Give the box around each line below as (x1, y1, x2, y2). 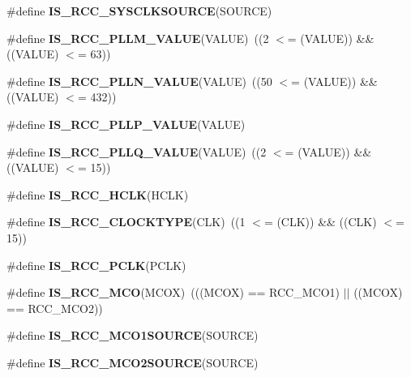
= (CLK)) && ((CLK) (263, 213, 377, 230)
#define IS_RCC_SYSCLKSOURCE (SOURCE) (6, 2, 272, 19)
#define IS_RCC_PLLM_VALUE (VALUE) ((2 (6, 29, 269, 46)
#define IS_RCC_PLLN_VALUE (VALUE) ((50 (6, 72, 272, 89)
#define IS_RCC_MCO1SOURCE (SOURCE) (6, 327, 259, 344)
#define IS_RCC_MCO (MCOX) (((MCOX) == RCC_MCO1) (6, 284, 340, 301)
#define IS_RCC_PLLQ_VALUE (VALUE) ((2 (6, 143, 267, 160)
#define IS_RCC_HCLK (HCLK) (6, 186, 189, 203)
